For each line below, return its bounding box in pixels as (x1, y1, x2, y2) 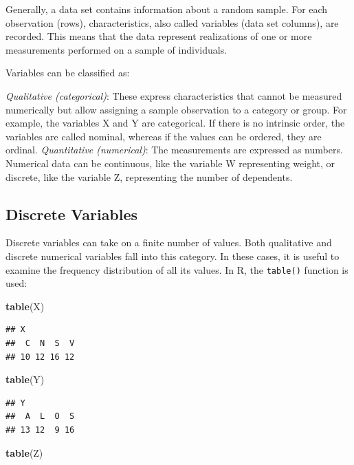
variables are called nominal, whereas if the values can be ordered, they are (5, 129, 322, 143)
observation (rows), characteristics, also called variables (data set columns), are (5, 15, 339, 30)
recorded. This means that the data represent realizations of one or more (5, 29, 312, 43)
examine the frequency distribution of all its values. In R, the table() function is (5, 262, 349, 277)
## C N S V (5, 338, 75, 348)
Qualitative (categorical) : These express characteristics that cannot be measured (5, 88, 342, 102)
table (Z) (5, 445, 43, 459)
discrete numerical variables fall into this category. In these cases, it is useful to (5, 248, 340, 263)
